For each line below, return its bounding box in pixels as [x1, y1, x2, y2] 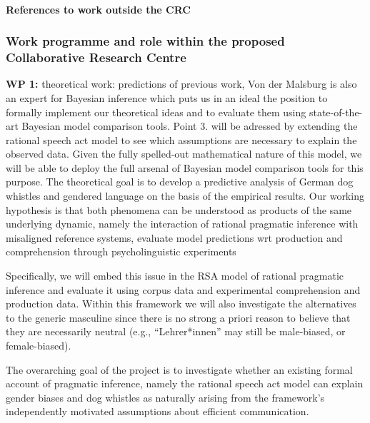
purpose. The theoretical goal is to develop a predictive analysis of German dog [6, 174, 354, 189]
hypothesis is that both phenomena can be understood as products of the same [6, 202, 352, 217]
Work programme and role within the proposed [6, 32, 285, 50]
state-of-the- [309, 104, 363, 119]
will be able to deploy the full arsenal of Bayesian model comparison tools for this [6, 160, 364, 175]
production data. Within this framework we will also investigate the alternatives [6, 296, 356, 311]
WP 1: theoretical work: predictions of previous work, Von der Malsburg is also [6, 76, 357, 91]
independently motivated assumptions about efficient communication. [6, 404, 309, 419]
